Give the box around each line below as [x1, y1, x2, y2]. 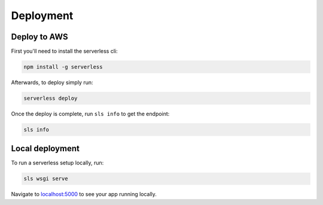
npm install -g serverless [23, 63, 103, 71]
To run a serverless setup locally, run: [11, 159, 104, 167]
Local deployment [11, 143, 80, 154]
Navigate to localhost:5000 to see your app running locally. [11, 191, 157, 198]
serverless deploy [23, 95, 78, 102]
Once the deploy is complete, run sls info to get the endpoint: [11, 111, 170, 117]
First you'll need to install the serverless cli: [11, 48, 118, 55]
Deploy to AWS [11, 32, 68, 42]
